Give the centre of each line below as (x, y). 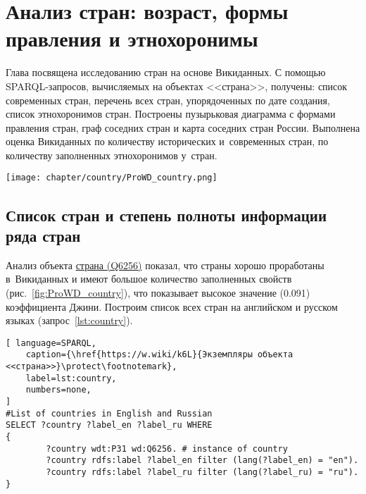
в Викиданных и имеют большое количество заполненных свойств (149, 279)
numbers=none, (58, 390)
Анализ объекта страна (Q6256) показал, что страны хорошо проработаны (165, 265)
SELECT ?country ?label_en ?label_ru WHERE (109, 425)
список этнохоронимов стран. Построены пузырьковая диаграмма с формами (171, 114)
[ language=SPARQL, (51, 343)
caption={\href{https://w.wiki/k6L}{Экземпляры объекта (159, 355)
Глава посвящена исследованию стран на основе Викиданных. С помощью (166, 72)
